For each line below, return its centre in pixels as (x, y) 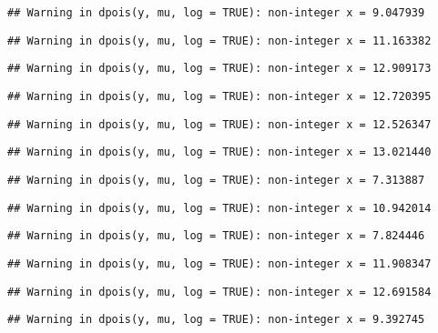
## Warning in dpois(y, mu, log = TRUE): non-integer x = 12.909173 (219, 69)
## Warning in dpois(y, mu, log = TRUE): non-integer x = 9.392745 (216, 320)
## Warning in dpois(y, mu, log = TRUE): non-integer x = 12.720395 (219, 96)
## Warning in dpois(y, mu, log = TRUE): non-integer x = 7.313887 (216, 180)
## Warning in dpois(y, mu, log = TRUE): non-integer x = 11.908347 (219, 263)
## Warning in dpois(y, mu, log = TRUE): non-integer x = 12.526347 (219, 124)
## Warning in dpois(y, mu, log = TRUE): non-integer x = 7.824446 (216, 236)
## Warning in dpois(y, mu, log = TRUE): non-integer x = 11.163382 (219, 40)
